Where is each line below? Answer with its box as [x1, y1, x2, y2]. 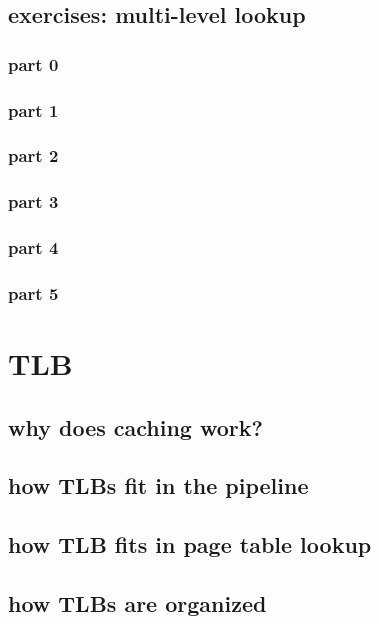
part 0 [8, 51, 59, 76]
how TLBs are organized [8, 587, 267, 618]
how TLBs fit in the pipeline [8, 470, 309, 501]
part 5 [8, 280, 59, 305]
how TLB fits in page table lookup [8, 529, 372, 560]
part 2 [8, 143, 59, 168]
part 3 [8, 189, 59, 214]
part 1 [8, 97, 59, 122]
